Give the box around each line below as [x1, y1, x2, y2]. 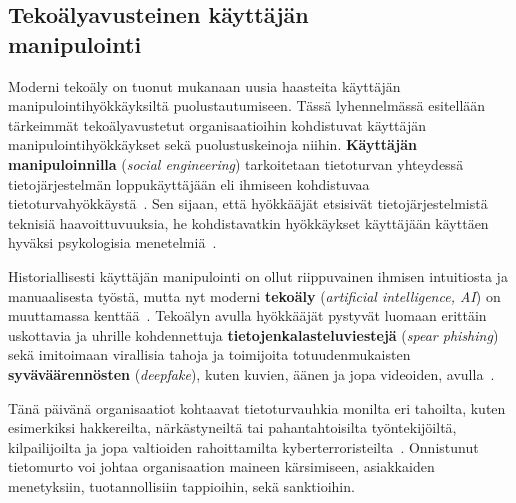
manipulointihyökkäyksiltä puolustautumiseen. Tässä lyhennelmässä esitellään [8, 95, 486, 116]
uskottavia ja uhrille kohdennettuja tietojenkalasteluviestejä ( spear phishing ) [8, 324, 499, 345]
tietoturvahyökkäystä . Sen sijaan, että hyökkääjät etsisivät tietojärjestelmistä [8, 193, 488, 214]
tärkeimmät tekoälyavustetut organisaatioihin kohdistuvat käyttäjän [8, 114, 427, 135]
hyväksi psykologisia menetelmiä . [8, 232, 217, 253]
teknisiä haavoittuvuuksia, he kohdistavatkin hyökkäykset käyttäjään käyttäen [8, 212, 489, 233]
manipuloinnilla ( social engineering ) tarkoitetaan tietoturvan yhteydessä [8, 153, 464, 174]
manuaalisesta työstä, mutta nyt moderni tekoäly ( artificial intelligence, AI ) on [8, 285, 501, 306]
